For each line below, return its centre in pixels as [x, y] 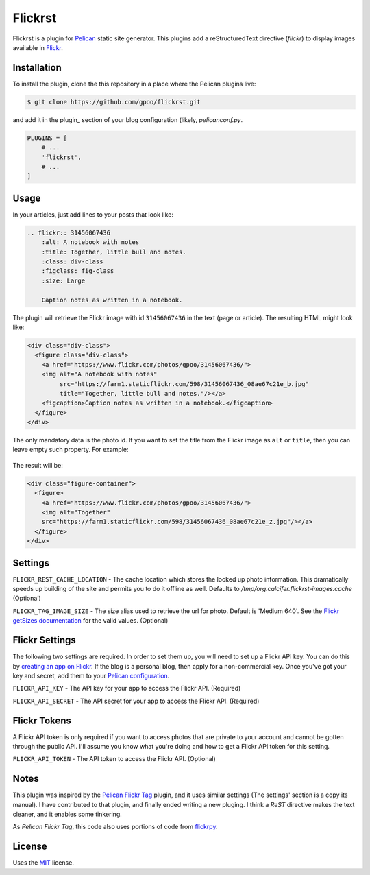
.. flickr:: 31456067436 [69, 232]
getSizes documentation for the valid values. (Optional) [90, 621]
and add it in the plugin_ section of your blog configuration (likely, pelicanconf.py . [128, 119]
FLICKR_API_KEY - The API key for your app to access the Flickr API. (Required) [127, 688]
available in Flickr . [38, 47]
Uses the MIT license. [44, 863]
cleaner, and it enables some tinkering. [67, 814]
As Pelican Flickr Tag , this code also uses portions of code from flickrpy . [115, 827]
